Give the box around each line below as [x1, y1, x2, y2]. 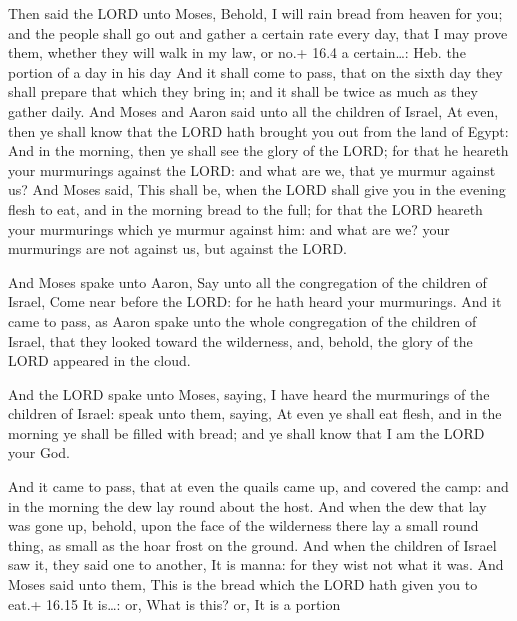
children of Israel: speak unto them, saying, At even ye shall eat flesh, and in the [8, 403, 502, 424]
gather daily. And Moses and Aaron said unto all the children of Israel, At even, [8, 100, 499, 121]
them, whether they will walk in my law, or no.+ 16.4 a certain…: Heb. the [8, 42, 466, 63]
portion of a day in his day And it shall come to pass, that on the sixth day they [8, 61, 503, 82]
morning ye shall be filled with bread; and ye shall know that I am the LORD [8, 422, 485, 443]
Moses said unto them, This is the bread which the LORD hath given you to [8, 574, 478, 595]
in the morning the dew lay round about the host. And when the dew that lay [8, 495, 487, 516]
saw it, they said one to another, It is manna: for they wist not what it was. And [8, 554, 504, 575]
